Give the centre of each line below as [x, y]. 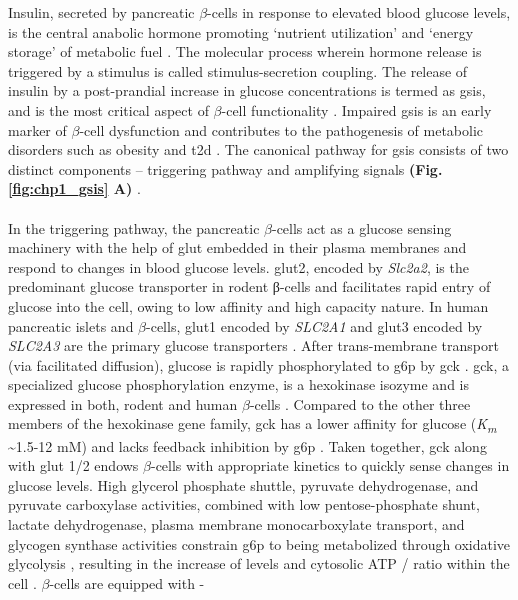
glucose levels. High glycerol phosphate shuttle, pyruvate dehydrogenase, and [243, 484]
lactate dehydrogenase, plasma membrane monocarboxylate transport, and [236, 523]
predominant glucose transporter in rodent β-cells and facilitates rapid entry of [249, 286]
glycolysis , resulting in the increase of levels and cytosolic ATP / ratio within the [259, 563]
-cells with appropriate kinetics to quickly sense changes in [330, 465]
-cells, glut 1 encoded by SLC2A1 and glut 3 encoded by [314, 325]
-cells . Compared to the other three [360, 403]
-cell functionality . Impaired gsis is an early [356, 109]
